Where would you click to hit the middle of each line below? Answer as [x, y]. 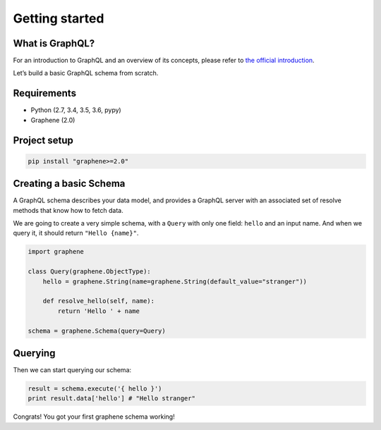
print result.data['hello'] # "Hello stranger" [111, 399]
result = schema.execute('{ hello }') [95, 389]
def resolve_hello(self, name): [99, 301]
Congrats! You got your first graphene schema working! [94, 417]
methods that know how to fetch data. [68, 210]
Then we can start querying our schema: [72, 370]
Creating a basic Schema [69, 184]
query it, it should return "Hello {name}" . [76, 233]
